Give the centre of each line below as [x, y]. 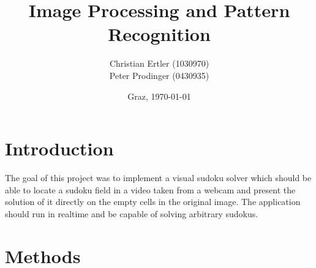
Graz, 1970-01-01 [159, 96]
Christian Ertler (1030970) [159, 63]
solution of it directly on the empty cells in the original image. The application [153, 202]
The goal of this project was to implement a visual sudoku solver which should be [158, 178]
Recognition [159, 34]
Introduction [59, 148]
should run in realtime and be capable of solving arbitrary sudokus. [132, 213]
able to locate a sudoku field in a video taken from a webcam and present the [150, 189]
